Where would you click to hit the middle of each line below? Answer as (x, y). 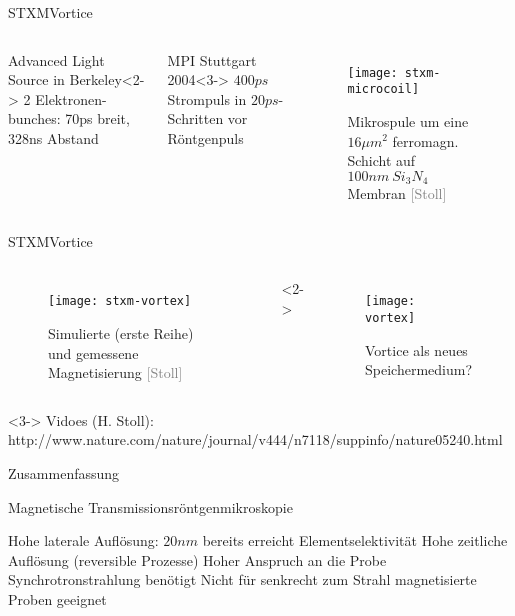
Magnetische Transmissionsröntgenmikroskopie (150, 506)
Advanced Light (56, 59)
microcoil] (383, 89)
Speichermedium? (419, 369)
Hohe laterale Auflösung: (83, 540)
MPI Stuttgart (212, 59)
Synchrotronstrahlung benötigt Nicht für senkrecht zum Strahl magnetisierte (242, 579)
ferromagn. (425, 140)
